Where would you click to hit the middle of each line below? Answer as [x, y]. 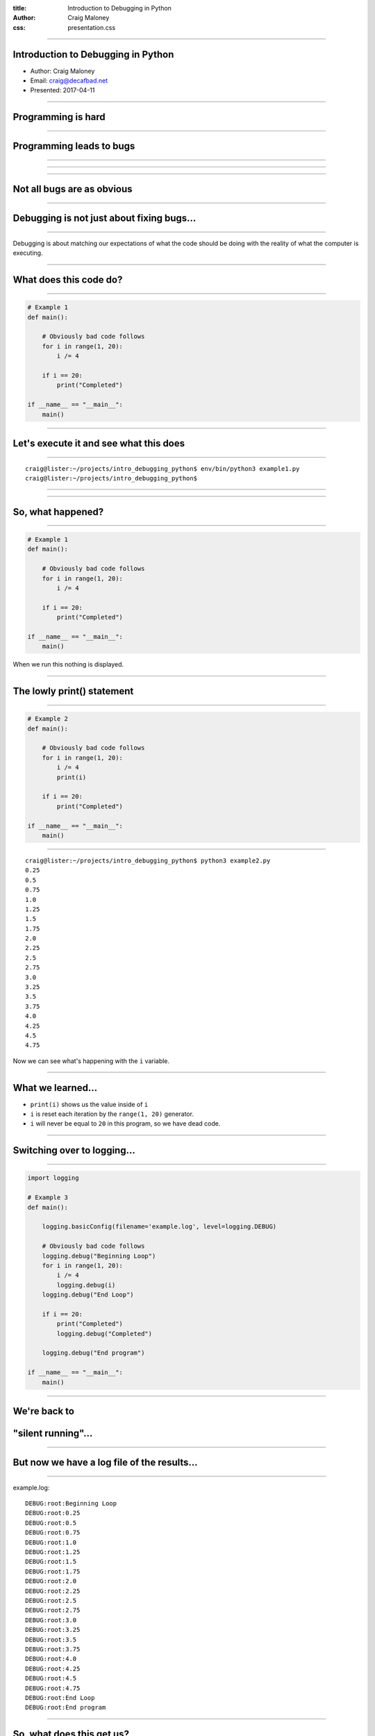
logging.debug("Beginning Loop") [99, 1256]
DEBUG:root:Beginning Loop [71, 1504]
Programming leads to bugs [74, 146]
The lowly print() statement [73, 691]
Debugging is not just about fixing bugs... [105, 218]
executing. [28, 253]
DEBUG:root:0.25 [53, 1513]
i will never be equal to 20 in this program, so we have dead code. [125, 1124]
